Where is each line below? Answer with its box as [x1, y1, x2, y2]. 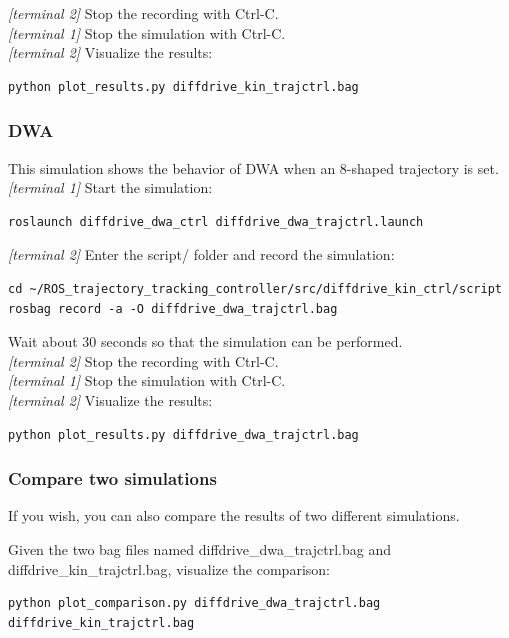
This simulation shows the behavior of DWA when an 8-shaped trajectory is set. [8, 157, 499, 178]
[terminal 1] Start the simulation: [8, 177, 213, 198]
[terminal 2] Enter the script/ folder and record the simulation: [8, 244, 395, 265]
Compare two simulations [8, 466, 217, 491]
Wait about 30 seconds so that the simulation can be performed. [8, 331, 403, 352]
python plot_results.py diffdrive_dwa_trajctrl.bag [8, 427, 359, 442]
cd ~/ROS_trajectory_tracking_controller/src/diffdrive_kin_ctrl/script [8, 281, 502, 296]
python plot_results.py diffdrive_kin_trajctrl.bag [8, 79, 359, 94]
